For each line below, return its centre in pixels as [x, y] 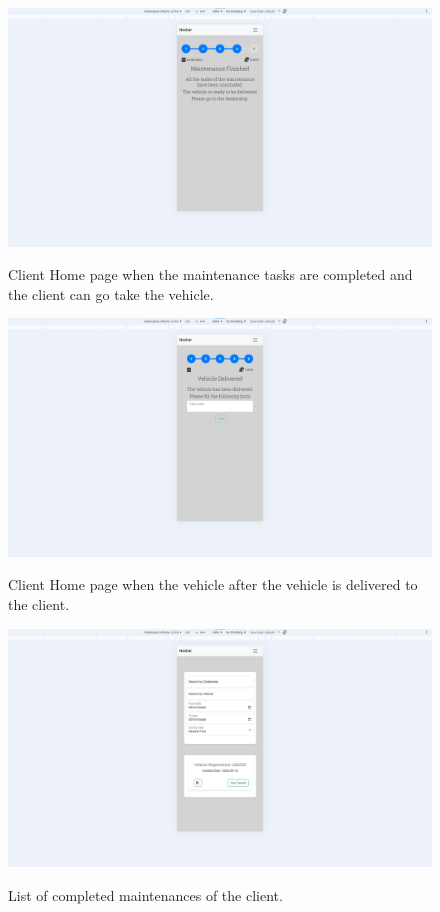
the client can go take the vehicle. [111, 293]
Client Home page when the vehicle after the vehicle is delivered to [213, 584]
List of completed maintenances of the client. [145, 894]
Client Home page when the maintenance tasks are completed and [210, 274]
